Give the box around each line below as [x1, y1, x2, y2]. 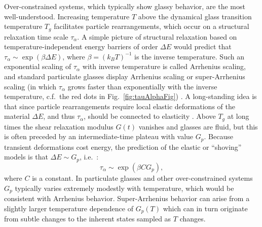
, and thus [43, 111, 75, 121]
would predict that [173, 41, 232, 52]
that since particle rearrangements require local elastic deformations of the [4, 101, 235, 111]
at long [227, 111, 249, 121]
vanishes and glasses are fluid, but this [138, 121, 258, 132]
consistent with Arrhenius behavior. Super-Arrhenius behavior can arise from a [4, 192, 250, 203]
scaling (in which [4, 81, 57, 91]
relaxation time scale [4, 31, 68, 42]
